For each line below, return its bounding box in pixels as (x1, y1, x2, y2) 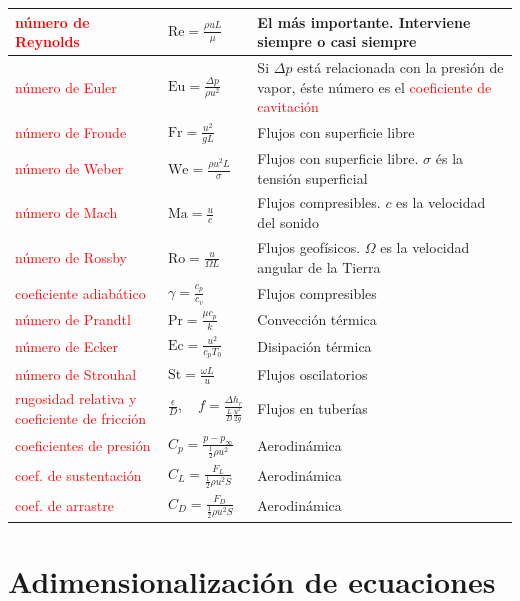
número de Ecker (15, 336, 118, 357)
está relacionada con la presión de (297, 56, 504, 77)
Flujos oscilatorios (257, 363, 368, 384)
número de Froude (15, 122, 127, 143)
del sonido (257, 212, 319, 233)
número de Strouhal (15, 363, 137, 384)
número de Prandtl (15, 308, 131, 329)
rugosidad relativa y (15, 388, 137, 409)
